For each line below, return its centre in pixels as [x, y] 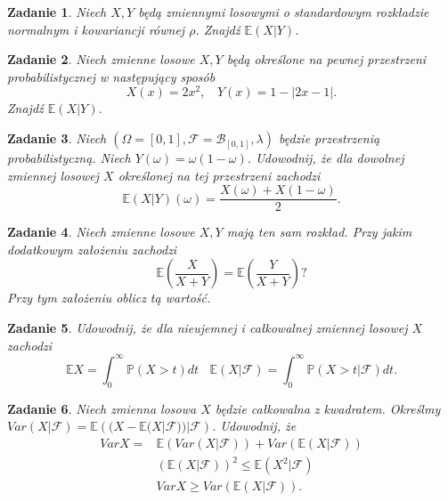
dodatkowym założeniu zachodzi [92, 249]
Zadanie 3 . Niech [57, 138]
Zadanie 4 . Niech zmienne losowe [101, 232]
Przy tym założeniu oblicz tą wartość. [109, 298]
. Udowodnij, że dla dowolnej [326, 158]
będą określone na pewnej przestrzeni [326, 59]
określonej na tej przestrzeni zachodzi [219, 175]
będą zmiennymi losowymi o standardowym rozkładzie [284, 12]
